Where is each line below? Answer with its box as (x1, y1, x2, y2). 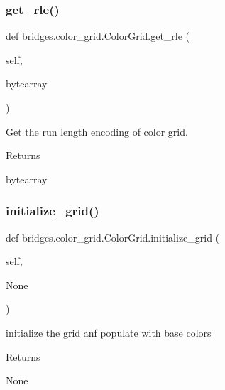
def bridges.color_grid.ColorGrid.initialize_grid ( (6, 229, 220, 244)
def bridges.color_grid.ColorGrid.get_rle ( (6, 28, 190, 43)
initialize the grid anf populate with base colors (6, 325, 212, 340)
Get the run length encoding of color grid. (6, 124, 188, 139)
